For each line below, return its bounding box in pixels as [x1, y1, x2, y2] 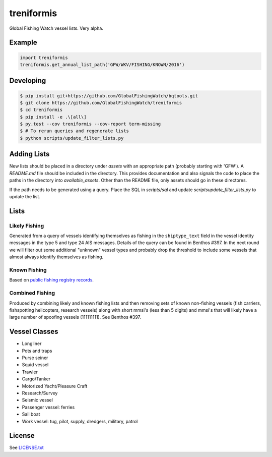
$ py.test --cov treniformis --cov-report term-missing [20, 121, 161, 127]
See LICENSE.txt [9, 444, 44, 451]
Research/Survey [22, 390, 58, 396]
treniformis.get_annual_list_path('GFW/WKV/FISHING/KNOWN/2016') [20, 62, 185, 68]
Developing [9, 76, 46, 85]
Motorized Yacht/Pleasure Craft [22, 383, 88, 389]
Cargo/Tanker [22, 376, 51, 382]
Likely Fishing [9, 222, 44, 229]
